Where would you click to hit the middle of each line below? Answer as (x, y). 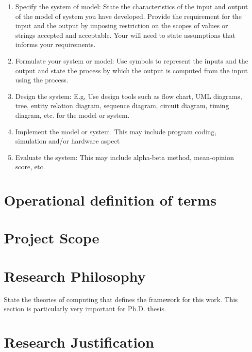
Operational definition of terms (110, 200)
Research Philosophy (75, 276)
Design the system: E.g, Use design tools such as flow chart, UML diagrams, (129, 96)
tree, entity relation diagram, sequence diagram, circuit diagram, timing (122, 105)
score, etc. (30, 167)
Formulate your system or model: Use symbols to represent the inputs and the (132, 60)
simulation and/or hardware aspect (67, 141)
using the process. (42, 80)
